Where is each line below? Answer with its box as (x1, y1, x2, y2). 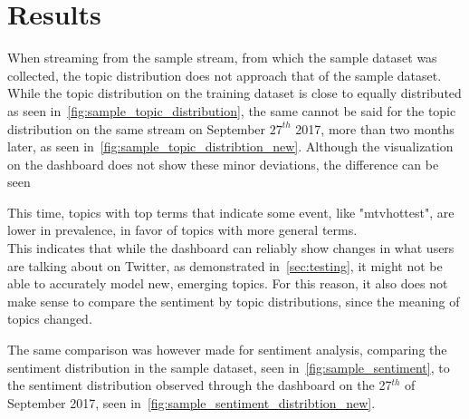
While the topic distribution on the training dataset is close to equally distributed (7, 83, 462, 102)
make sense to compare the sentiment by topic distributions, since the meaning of (7, 291, 460, 310)
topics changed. (7, 309, 92, 328)
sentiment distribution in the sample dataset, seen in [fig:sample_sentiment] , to (7, 357, 450, 376)
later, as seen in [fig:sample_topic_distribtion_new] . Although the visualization (7, 137, 454, 156)
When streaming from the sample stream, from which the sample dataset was (7, 48, 437, 67)
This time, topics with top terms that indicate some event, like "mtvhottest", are (7, 202, 455, 221)
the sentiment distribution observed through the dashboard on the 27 (7, 375, 392, 395)
